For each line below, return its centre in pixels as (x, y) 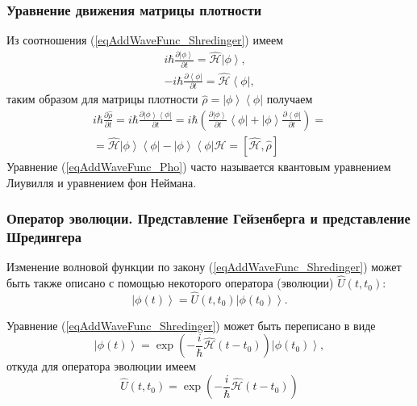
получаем (290, 99)
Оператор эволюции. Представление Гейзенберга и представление (208, 218)
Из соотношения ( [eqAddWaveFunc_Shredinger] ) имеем (145, 40)
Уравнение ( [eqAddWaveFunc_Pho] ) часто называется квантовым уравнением (199, 166)
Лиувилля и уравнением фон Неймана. (102, 182)
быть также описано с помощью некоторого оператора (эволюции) (170, 283)
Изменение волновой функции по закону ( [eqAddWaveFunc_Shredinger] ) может (204, 267)
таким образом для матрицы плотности (102, 99)
